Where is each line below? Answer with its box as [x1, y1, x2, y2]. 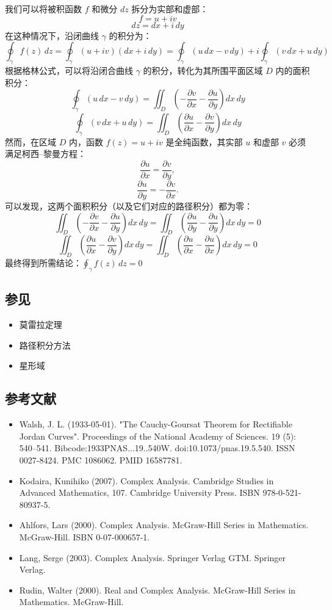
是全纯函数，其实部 [165, 135, 243, 148]
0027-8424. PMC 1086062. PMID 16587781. [19, 454, 182, 467]
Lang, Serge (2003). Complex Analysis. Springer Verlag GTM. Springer [19, 551, 286, 564]
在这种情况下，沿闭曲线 [5, 29, 99, 42]
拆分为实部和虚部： [131, 2, 209, 15]
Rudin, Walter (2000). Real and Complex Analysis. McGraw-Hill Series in [19, 583, 296, 596]
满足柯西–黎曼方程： [5, 147, 86, 160]
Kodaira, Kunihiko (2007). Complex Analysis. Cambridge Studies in [19, 474, 274, 487]
